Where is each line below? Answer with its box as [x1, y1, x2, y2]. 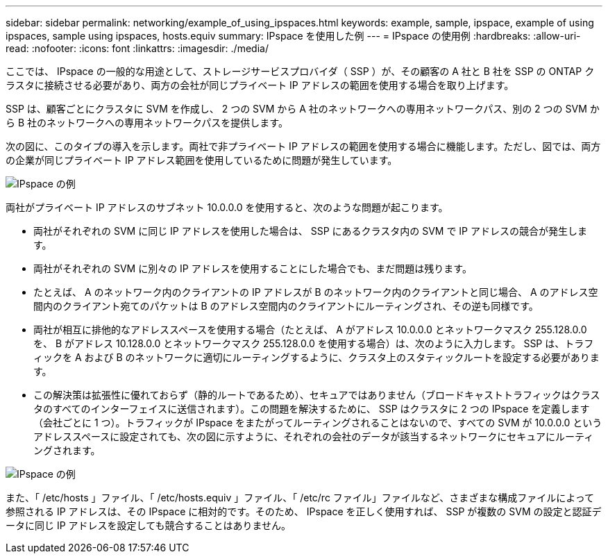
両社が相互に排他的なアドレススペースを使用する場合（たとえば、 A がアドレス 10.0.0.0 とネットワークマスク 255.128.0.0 [33, 324, 587, 335]
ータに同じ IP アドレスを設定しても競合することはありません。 [6, 519, 292, 531]
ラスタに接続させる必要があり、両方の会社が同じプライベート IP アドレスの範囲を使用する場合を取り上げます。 [6, 79, 514, 91]
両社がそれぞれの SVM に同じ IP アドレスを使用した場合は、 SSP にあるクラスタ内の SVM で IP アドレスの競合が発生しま [33, 225, 587, 237]
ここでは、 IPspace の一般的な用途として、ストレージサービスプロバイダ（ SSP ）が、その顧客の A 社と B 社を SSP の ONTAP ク [6, 65, 595, 77]
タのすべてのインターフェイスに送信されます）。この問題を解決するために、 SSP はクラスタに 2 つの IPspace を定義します [33, 403, 590, 415]
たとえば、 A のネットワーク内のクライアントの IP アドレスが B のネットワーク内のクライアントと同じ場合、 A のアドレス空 [33, 286, 598, 298]
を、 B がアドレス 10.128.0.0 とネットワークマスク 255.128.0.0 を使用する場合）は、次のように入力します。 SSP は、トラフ [33, 337, 594, 349]
